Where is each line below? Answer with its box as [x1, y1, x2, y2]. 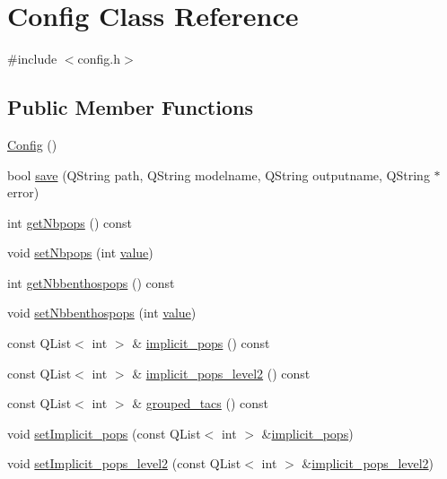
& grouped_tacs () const [132, 394, 269, 413]
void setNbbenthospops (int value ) [7, 303, 197, 322]
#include [7, 49, 57, 68]
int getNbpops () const [7, 213, 133, 231]
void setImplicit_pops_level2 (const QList [7, 454, 241, 473]
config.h [77, 49, 121, 68]
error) [7, 183, 39, 202]
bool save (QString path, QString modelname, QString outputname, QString [7, 165, 430, 184]
